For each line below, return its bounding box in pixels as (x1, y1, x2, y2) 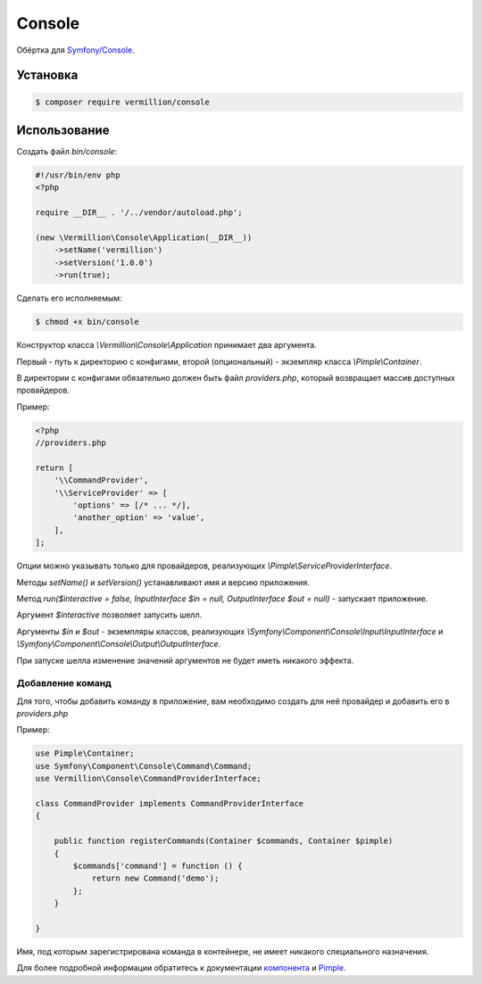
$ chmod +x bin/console (35, 317, 140, 327)
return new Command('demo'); (91, 873, 220, 883)
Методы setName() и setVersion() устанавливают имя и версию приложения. (16, 576, 310, 588)
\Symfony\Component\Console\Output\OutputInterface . (16, 639, 221, 649)
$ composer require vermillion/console (35, 96, 210, 107)
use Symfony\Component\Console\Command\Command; (35, 761, 253, 771)
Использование (16, 122, 110, 137)
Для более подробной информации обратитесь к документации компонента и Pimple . (16, 963, 346, 973)
